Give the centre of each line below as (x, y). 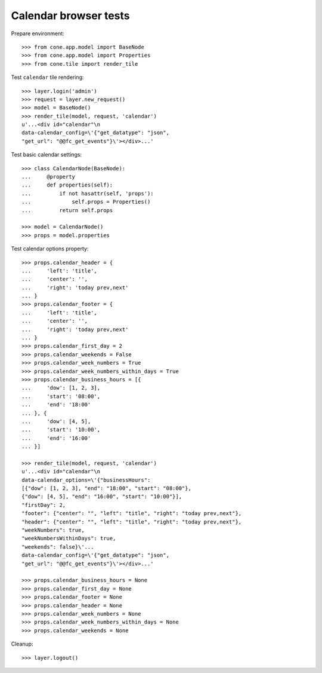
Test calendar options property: (50, 249)
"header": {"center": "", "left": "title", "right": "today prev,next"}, (132, 522)
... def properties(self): (67, 185)
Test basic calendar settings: (47, 155)
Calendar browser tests (71, 16)
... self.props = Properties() (86, 202)
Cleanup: (22, 644)
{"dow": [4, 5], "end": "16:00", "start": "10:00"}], (102, 497)
